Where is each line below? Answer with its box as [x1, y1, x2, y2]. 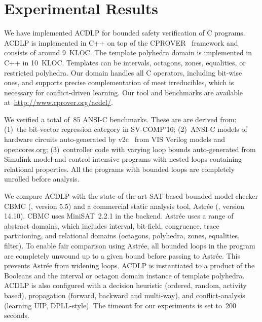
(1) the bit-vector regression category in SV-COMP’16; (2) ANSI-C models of [4, 124, 247, 134]
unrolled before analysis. [4, 173, 80, 184]
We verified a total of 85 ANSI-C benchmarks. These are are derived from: [4, 114, 237, 124]
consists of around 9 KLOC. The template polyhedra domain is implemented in [4, 47, 252, 58]
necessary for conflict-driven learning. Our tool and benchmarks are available [4, 87, 243, 97]
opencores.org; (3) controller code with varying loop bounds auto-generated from [4, 144, 256, 154]
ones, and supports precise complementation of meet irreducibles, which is [4, 77, 234, 88]
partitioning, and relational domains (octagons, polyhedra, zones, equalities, [4, 230, 240, 241]
